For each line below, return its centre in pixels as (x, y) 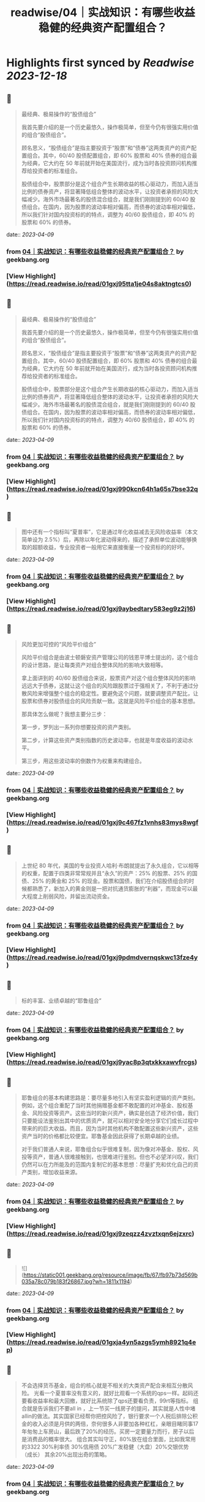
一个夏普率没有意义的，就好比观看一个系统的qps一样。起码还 (121, 1393)
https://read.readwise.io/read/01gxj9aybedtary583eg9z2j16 (101, 609)
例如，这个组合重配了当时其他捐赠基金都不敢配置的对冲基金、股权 (104, 1105)
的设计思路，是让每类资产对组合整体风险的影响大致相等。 (94, 665)
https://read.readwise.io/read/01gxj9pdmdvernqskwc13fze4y (103, 958)
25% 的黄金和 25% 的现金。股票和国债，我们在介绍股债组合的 (110, 881)
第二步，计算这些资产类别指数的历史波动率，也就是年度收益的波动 (104, 740)
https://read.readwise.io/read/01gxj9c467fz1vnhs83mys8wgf (104, 822)
